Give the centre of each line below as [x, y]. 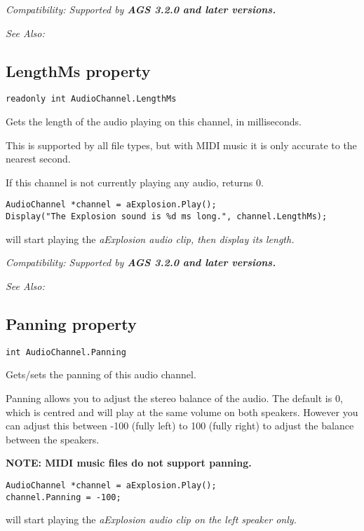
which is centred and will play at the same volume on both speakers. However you [182, 412]
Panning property [71, 323]
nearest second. [38, 159]
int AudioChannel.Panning [66, 352]
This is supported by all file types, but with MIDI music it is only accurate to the [181, 145]
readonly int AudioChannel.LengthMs [91, 99]
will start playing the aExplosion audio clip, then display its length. [150, 239]
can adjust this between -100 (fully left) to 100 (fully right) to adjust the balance [180, 426]
